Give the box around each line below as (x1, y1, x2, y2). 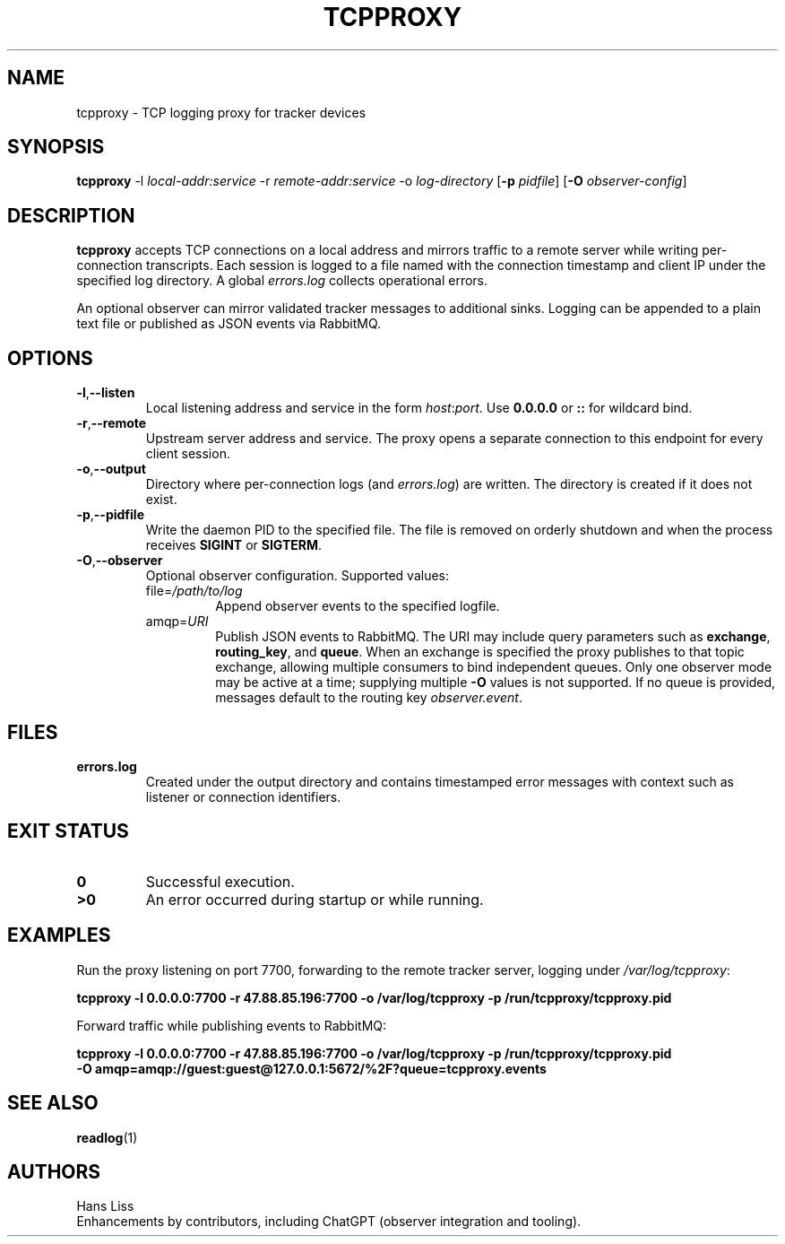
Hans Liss (76, 1198, 134, 1214)
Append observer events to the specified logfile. (215, 598, 500, 614)
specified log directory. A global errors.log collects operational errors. (76, 273, 488, 289)
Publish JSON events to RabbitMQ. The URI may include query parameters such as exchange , (215, 629, 771, 645)
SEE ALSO (7, 1092, 99, 1115)
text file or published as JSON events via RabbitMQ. (76, 316, 382, 332)
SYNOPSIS (7, 135, 105, 159)
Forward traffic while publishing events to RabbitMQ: (76, 1017, 387, 1033)
